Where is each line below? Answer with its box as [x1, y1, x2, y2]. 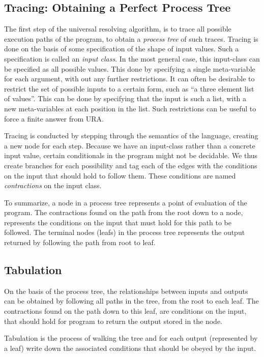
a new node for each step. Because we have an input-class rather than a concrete [4, 140, 255, 151]
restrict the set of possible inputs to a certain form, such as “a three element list [4, 83, 254, 94]
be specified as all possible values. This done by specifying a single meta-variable [4, 63, 255, 74]
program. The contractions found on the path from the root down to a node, [4, 207, 243, 218]
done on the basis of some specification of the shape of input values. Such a [4, 43, 239, 54]
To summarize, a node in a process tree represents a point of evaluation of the [4, 197, 247, 207]
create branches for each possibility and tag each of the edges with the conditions [4, 160, 257, 170]
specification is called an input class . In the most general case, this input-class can [4, 53, 260, 64]
